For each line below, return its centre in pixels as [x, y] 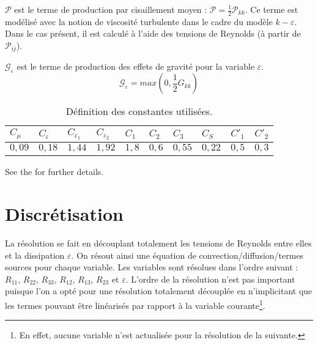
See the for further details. [54, 172]
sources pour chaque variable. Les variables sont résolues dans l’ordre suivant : [152, 267]
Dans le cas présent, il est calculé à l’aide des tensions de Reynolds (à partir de [153, 33]
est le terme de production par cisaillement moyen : [111, 9]
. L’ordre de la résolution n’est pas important [210, 279]
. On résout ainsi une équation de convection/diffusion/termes [187, 255]
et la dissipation [35, 255]
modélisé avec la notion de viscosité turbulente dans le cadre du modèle [139, 21]
